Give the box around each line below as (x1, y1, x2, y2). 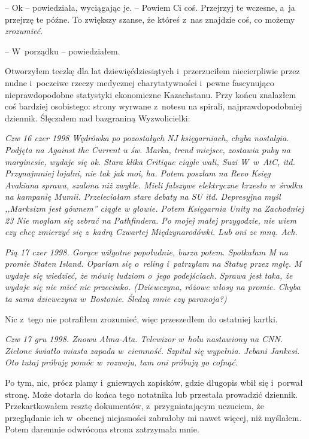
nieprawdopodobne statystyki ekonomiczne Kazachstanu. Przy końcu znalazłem (5, 88, 296, 100)
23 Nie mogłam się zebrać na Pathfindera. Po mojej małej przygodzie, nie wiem (5, 214, 296, 226)
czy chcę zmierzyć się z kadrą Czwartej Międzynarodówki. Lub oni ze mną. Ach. (5, 225, 298, 238)
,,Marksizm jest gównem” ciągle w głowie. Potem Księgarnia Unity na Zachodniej (5, 202, 304, 214)
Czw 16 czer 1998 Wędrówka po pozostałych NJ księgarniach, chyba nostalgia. (5, 132, 289, 144)
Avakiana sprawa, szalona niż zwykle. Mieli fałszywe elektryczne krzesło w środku (5, 178, 302, 191)
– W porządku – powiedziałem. (5, 44, 120, 57)
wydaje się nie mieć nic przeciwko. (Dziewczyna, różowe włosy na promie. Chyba (5, 281, 301, 293)
